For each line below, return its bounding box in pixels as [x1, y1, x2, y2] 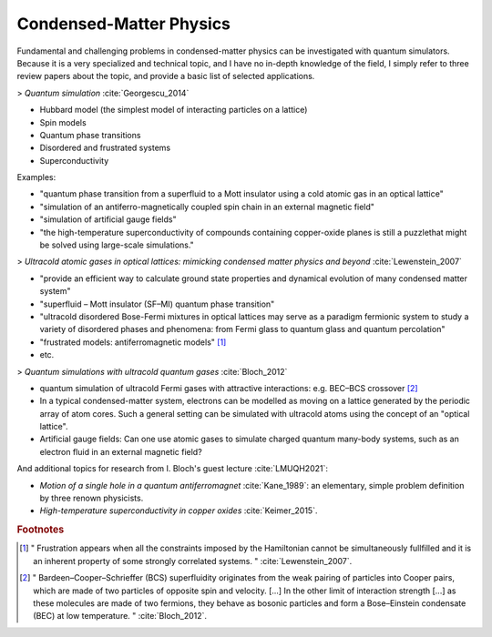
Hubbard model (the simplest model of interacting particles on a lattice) [39, 105, 308, 116]
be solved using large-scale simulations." [39, 239, 195, 250]
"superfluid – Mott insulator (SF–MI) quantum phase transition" [39, 298, 275, 309]
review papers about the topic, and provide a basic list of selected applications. [16, 71, 315, 82]
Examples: [16, 172, 56, 183]
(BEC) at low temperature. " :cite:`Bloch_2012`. [33, 611, 208, 622]
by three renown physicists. [39, 492, 144, 504]
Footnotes [16, 523, 65, 536]
